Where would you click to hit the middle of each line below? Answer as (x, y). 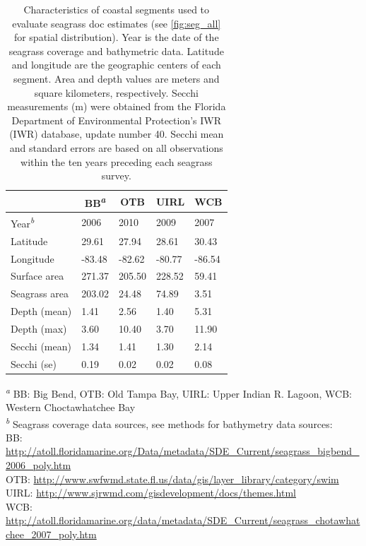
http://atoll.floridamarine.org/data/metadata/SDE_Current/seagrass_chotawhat (183, 520)
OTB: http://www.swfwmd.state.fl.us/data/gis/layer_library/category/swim (172, 479)
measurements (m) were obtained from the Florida (117, 106)
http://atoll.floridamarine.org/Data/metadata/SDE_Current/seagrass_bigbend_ (183, 451)
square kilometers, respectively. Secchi (116, 92)
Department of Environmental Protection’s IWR (117, 120)
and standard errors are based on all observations (116, 147)
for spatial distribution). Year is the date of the (116, 37)
